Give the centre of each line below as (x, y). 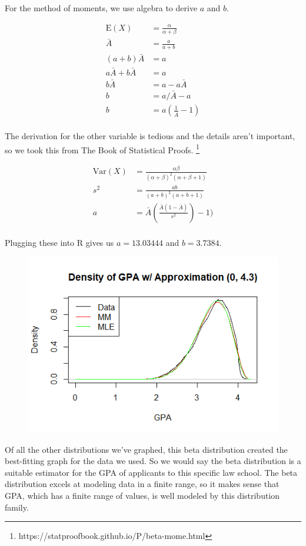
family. (17, 507)
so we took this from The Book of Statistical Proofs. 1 (102, 149)
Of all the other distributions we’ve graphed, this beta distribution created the (146, 449)
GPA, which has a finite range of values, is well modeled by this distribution (142, 496)
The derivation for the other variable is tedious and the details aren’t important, (150, 136)
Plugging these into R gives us (59, 242)
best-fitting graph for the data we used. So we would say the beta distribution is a (153, 461)
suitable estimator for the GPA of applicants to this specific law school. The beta (151, 472)
